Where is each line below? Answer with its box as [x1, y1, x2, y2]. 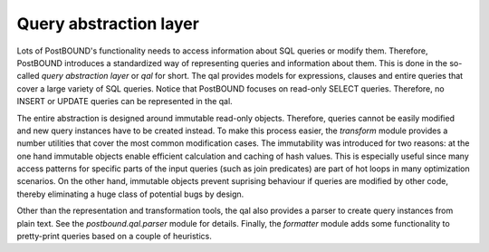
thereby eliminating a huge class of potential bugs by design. [16, 189, 244, 199]
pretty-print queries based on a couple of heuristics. [16, 231, 212, 242]
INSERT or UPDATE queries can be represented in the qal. [16, 96, 233, 107]
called [16, 71, 40, 82]
